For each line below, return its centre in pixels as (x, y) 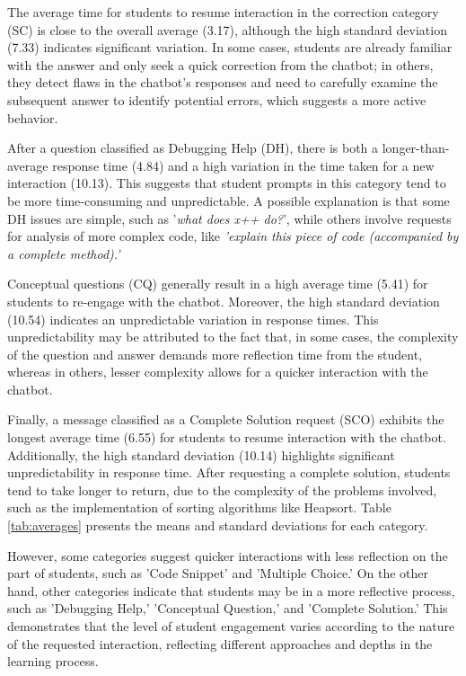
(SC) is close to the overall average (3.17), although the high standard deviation (227, 29)
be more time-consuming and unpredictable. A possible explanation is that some (229, 200)
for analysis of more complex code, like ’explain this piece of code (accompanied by (233, 236)
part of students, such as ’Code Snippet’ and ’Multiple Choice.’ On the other (218, 573)
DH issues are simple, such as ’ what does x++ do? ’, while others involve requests (229, 218)
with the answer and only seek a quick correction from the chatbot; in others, (220, 64)
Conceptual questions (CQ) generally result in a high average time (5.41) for (218, 284)
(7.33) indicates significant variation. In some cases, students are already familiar (230, 47)
